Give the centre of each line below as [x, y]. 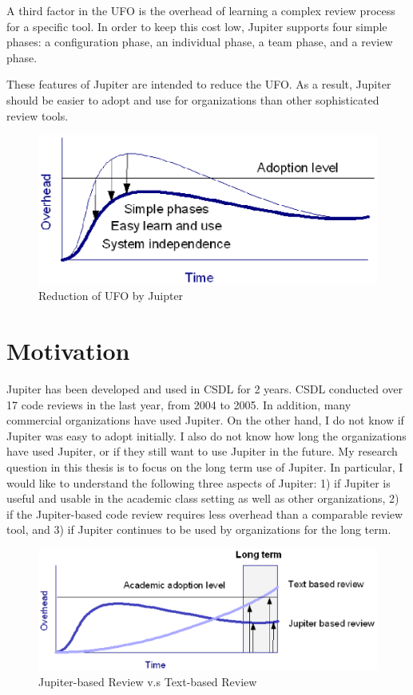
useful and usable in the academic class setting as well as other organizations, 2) [203, 498]
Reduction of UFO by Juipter [111, 296]
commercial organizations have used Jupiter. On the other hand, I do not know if [205, 420]
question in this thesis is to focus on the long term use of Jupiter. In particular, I [205, 467]
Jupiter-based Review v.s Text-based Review [148, 681]
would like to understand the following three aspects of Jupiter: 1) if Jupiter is [199, 482]
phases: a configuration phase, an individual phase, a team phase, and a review [200, 42]
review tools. [38, 115]
